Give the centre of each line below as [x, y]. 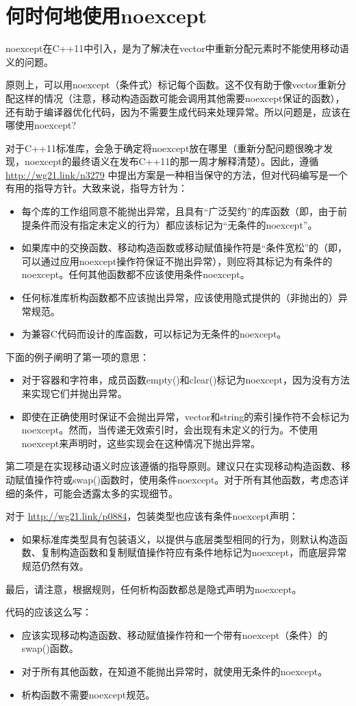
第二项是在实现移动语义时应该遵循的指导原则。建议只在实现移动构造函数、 [173, 466]
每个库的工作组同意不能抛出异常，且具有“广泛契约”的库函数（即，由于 [180, 211]
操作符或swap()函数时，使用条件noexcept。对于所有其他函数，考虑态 [187, 479]
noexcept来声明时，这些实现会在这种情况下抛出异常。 [141, 443]
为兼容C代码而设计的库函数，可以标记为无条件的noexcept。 [154, 334]
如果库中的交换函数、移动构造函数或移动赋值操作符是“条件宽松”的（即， [185, 248]
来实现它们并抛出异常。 [74, 393]
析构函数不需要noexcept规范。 [88, 694]
